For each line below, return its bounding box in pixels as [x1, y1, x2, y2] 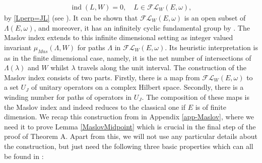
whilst [50, 62, 69, 73]
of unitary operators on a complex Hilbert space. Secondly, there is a [31, 82, 244, 92]
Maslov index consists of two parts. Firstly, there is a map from [4, 72, 200, 82]
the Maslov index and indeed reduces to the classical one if [4, 101, 186, 112]
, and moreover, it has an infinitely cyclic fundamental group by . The [34, 22, 250, 33]
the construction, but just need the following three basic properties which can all [4, 140, 253, 151]
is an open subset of [184, 13, 246, 23]
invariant [4, 42, 32, 52]
